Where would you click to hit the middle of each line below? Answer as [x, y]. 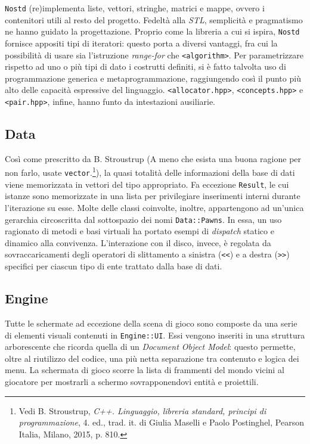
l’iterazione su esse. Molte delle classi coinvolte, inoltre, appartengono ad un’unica [154, 208]
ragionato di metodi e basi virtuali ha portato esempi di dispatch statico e [139, 231]
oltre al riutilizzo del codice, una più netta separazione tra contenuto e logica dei [152, 358]
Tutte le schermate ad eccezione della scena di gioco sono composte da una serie [151, 323]
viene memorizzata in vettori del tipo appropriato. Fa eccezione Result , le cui [147, 184]
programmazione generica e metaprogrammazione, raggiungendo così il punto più [153, 78]
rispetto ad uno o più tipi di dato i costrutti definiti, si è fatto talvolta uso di [145, 66]
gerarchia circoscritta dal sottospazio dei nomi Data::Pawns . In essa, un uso [143, 219]
